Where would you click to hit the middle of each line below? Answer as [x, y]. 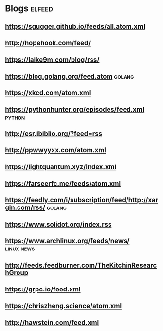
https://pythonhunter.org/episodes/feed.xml [75, 110]
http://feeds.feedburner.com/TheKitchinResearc [81, 265]
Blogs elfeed [29, 9]
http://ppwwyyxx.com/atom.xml [55, 150]
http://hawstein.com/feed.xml [52, 322]
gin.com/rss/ [25, 208]
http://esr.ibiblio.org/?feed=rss [54, 134]
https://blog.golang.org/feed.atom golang [70, 76]
